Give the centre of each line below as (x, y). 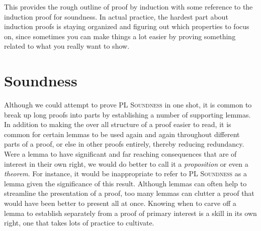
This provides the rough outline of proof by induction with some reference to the (128, 7)
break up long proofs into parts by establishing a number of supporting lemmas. (127, 114)
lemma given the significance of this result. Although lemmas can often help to (125, 183)
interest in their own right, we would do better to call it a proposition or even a (126, 163)
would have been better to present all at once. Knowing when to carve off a (120, 203)
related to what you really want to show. (67, 46)
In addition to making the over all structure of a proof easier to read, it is (118, 124)
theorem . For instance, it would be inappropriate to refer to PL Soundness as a (125, 174)
